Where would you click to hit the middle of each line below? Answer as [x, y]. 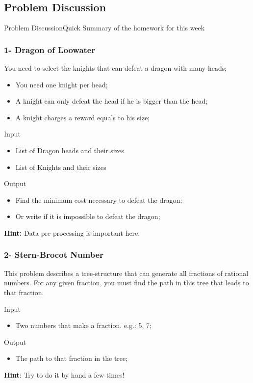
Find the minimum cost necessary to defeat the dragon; [99, 200]
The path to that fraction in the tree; [72, 358]
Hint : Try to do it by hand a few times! [64, 374]
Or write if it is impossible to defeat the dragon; [88, 216]
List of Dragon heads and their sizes [70, 150]
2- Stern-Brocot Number [54, 255]
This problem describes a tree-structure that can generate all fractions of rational [126, 273]
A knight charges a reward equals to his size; [83, 117]
